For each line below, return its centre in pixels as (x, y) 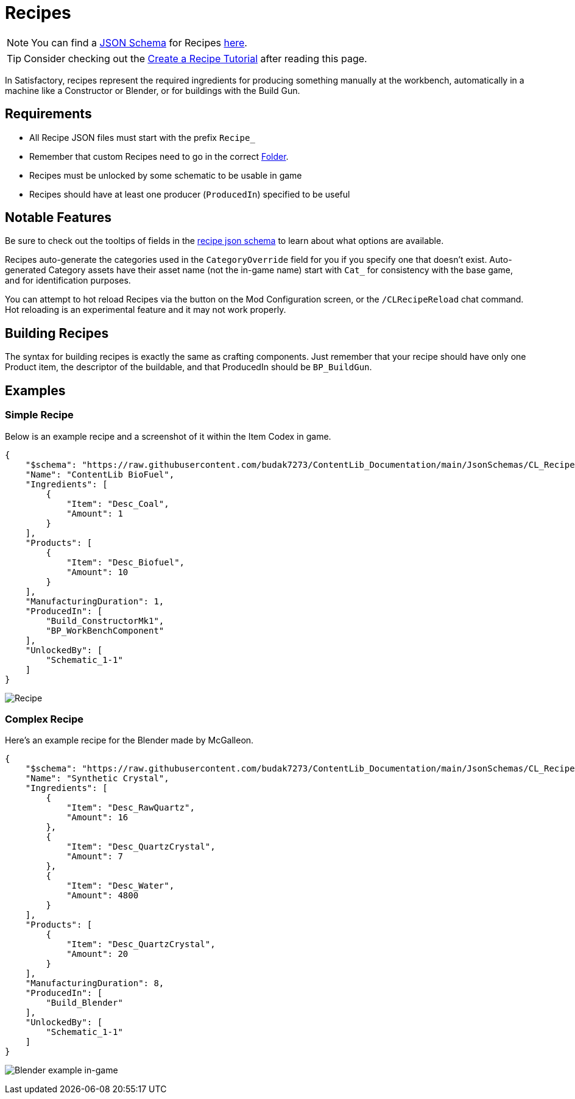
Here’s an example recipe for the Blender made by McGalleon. (129, 740)
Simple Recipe (39, 415)
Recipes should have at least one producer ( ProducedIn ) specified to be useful (190, 194)
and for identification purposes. (68, 281)
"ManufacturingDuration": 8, (95, 983)
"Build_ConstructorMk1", (105, 621)
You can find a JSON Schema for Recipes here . (139, 42)
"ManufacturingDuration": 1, (95, 601)
